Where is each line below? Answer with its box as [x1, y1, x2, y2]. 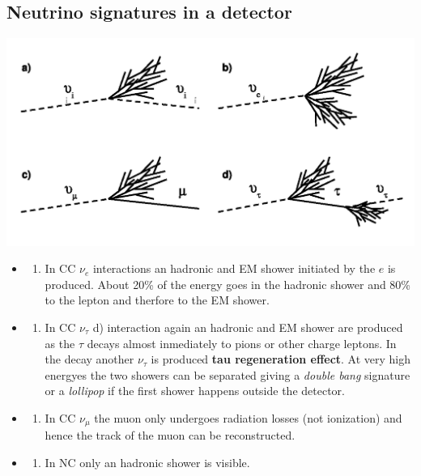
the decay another [45, 351, 134, 368]
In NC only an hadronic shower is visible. [45, 454, 250, 471]
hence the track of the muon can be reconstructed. [45, 427, 296, 444]
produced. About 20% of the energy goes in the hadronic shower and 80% [45, 275, 411, 292]
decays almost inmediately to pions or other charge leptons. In [87, 334, 397, 351]
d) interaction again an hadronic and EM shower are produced [92, 319, 403, 335]
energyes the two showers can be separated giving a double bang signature [45, 366, 410, 383]
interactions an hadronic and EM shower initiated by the [92, 260, 376, 277]
